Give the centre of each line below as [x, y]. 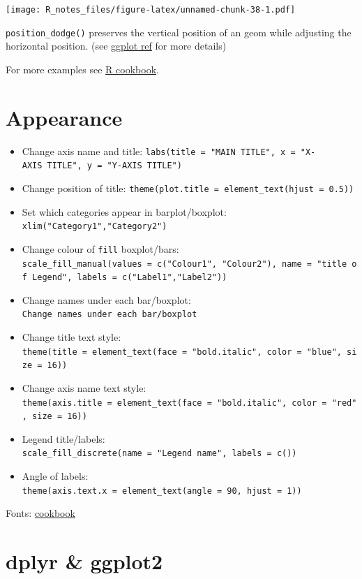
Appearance [64, 117]
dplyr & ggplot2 [84, 561]
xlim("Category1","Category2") [95, 227]
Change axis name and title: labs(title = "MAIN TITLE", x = [159, 151]
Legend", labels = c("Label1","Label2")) [130, 278]
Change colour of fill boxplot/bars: [100, 248]
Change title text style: [71, 337]
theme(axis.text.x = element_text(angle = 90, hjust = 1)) [162, 491]
